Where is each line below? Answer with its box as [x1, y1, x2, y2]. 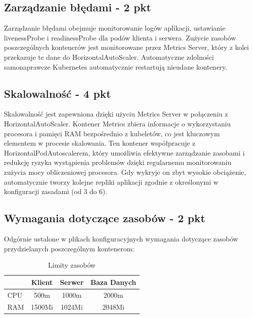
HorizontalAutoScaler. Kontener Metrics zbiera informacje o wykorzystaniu [4, 118, 231, 128]
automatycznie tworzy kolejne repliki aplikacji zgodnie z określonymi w [4, 176, 218, 187]
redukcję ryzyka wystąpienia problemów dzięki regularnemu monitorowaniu [4, 157, 232, 167]
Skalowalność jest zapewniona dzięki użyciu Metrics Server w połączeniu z [4, 109, 228, 119]
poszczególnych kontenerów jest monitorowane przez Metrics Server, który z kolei [4, 42, 249, 52]
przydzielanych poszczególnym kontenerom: [4, 243, 135, 253]
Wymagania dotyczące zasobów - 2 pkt [4, 210, 206, 226]
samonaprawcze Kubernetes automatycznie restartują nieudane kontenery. [4, 61, 227, 72]
